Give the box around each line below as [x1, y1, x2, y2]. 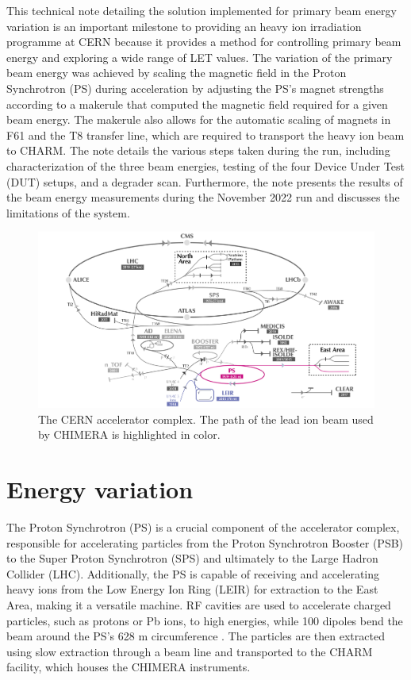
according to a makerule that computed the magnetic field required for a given [6, 95, 388, 112]
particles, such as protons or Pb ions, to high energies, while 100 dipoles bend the [6, 612, 403, 628]
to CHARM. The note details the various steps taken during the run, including [6, 142, 390, 159]
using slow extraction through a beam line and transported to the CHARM [6, 643, 373, 659]
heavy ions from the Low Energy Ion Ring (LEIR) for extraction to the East [6, 581, 378, 597]
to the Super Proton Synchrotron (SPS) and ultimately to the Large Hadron [6, 550, 378, 567]
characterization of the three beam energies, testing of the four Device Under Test [6, 157, 405, 174]
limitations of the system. [6, 204, 130, 221]
